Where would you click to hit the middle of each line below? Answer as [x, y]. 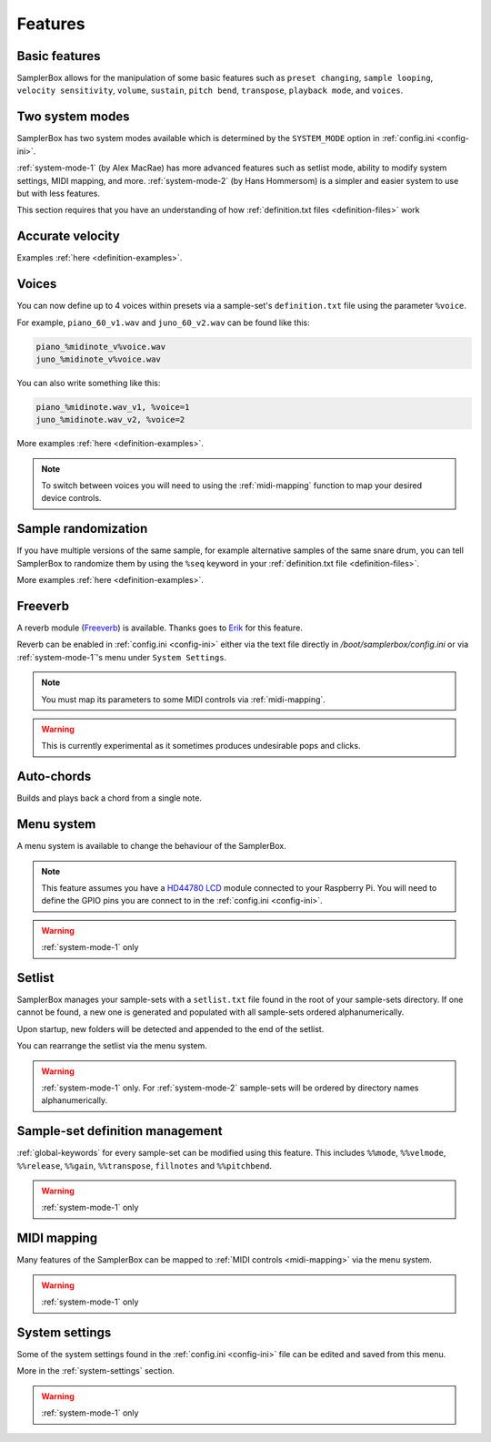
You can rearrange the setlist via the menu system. [112, 1046]
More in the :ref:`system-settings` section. [95, 1371]
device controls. [71, 498]
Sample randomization [82, 529]
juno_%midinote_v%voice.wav [98, 359]
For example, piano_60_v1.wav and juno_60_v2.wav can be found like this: [164, 322]
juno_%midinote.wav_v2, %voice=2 [110, 420]
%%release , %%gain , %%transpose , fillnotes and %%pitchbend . [145, 1165]
